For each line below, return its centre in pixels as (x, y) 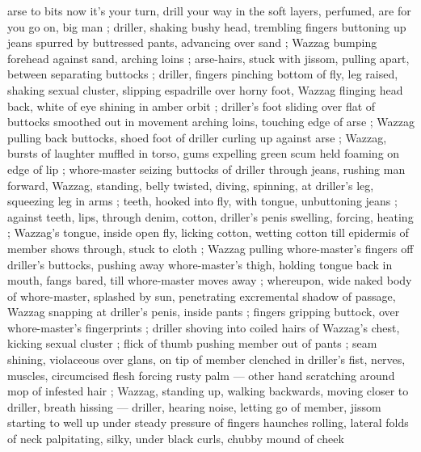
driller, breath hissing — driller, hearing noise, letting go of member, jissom (194, 406)
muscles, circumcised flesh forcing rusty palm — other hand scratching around (201, 375)
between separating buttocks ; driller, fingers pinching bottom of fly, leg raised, (203, 74)
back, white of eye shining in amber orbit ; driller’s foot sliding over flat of (192, 106)
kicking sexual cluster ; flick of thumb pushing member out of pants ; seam (192, 343)
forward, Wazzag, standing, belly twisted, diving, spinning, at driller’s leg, (191, 185)
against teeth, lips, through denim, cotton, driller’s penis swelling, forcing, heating (210, 216)
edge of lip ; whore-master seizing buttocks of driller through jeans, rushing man (206, 169)
